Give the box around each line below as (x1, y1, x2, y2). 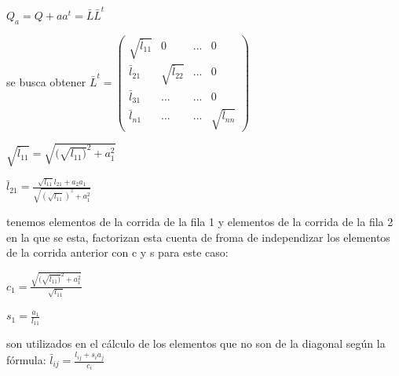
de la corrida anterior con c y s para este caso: (6, 244, 229, 261)
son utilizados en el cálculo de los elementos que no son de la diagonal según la (6, 335, 386, 352)
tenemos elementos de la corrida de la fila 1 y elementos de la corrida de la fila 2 (6, 214, 394, 230)
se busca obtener (6, 73, 86, 89)
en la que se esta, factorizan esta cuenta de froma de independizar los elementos (6, 228, 390, 245)
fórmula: (6, 352, 46, 367)
